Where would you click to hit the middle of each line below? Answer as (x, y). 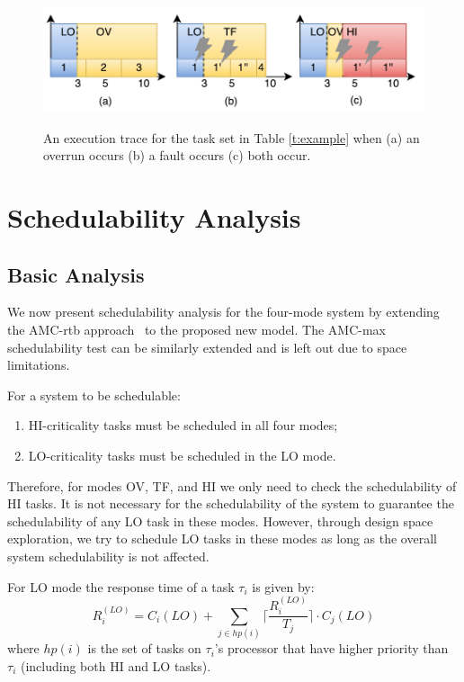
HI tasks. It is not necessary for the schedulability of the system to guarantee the (231, 503)
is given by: (283, 586)
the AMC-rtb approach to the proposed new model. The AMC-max (196, 330)
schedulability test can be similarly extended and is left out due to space (207, 347)
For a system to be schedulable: (94, 395)
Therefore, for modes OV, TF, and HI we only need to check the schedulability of (232, 485)
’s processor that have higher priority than (331, 648)
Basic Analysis (76, 274)
